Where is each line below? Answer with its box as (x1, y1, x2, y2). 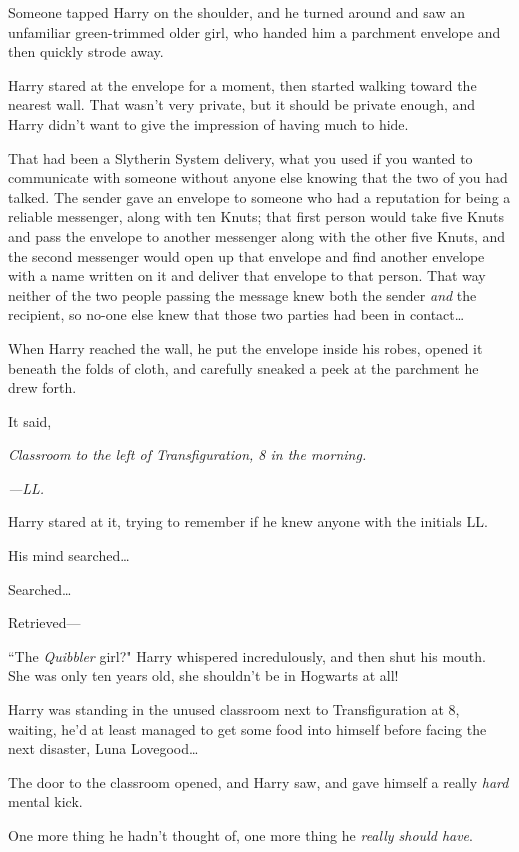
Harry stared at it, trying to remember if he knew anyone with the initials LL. (8, 511, 488, 532)
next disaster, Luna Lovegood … (8, 738, 199, 759)
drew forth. (8, 377, 77, 398)
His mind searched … (8, 545, 130, 566)
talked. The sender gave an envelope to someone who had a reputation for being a (8, 186, 511, 207)
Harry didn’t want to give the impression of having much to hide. (8, 113, 409, 134)
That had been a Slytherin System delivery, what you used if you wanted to (8, 147, 473, 168)
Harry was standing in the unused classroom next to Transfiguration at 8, (8, 699, 460, 720)
